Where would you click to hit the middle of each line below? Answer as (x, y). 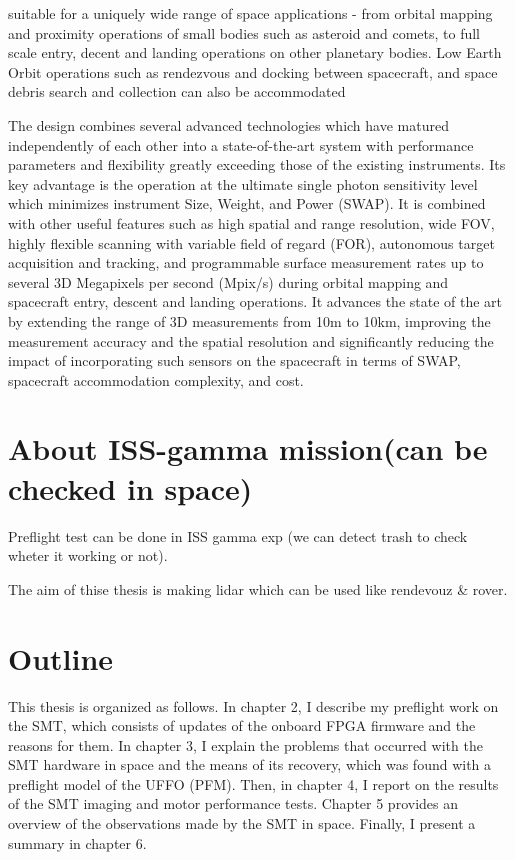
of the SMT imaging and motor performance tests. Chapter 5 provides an (233, 803)
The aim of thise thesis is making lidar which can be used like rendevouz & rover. (258, 588)
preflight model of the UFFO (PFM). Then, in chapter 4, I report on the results (253, 783)
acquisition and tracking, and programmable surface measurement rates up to (246, 262)
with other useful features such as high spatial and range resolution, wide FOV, (251, 222)
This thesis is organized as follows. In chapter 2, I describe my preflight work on (253, 705)
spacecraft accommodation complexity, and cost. (156, 379)
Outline (61, 657)
